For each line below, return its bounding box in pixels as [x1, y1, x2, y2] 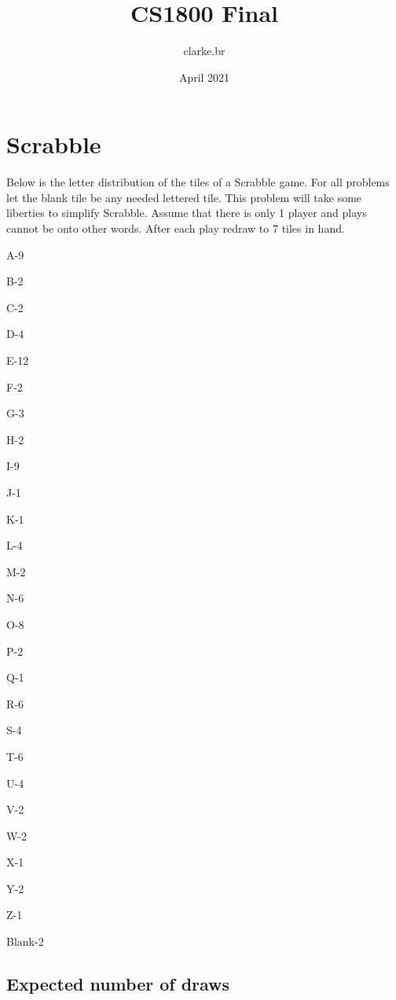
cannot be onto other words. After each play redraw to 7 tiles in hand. [6, 220, 345, 237]
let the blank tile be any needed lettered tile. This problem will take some [6, 189, 362, 205]
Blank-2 [6, 933, 44, 950]
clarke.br [183, 42, 225, 59]
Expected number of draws [6, 972, 230, 996]
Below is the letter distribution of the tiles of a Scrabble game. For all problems [6, 174, 390, 190]
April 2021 [178, 68, 230, 85]
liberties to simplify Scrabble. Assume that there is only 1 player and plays [6, 204, 367, 221]
